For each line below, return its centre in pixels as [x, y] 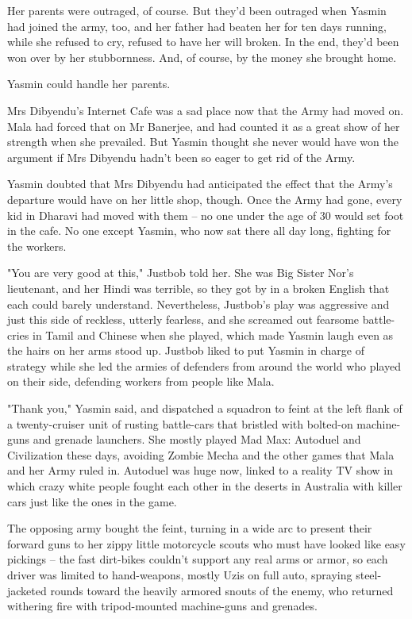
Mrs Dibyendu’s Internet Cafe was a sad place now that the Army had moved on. [206, 110]
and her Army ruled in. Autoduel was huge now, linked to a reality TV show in [200, 470]
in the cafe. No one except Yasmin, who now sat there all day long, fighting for [199, 231]
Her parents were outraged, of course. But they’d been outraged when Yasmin [197, 10]
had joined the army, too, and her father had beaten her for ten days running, [197, 26]
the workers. [37, 246]
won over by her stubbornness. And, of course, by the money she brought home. [202, 57]
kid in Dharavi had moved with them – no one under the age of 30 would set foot [206, 215]
